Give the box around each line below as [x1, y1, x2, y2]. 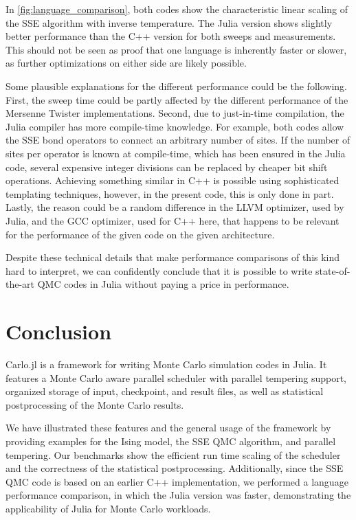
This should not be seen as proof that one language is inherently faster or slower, [5, 42, 347, 56]
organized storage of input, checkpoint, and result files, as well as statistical [5, 384, 324, 398]
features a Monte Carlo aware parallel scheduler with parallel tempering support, [5, 370, 347, 385]
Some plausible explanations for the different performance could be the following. [5, 78, 347, 93]
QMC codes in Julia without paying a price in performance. [37, 277, 289, 291]
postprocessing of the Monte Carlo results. [5, 397, 184, 411]
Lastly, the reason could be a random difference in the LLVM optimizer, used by [5, 200, 344, 214]
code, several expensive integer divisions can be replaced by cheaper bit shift [5, 159, 328, 174]
